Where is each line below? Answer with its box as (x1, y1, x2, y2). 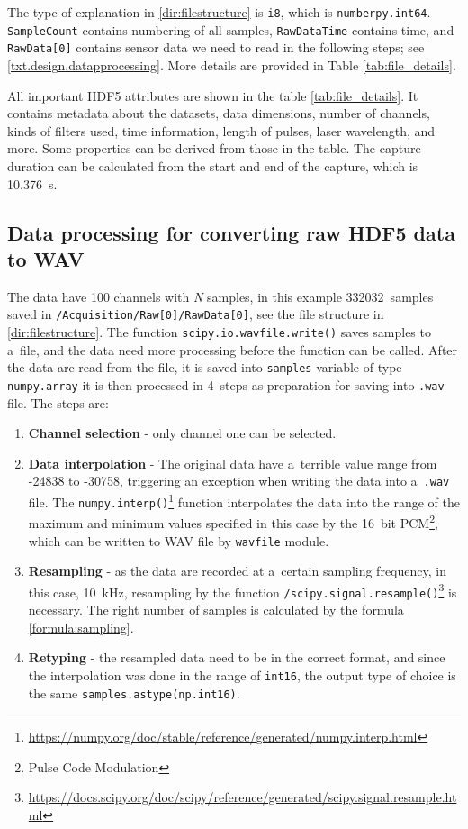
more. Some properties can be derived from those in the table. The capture (7, 139, 421, 158)
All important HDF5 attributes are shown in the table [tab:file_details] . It (7, 86, 418, 105)
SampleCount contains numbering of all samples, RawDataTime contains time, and (7, 20, 454, 39)
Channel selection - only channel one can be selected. (28, 424, 337, 442)
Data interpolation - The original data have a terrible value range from (28, 453, 437, 472)
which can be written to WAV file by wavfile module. (28, 531, 329, 550)
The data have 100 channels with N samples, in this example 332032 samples (7, 287, 434, 305)
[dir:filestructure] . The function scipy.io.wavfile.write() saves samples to (7, 322, 431, 341)
